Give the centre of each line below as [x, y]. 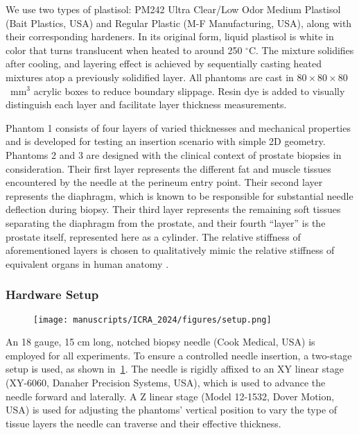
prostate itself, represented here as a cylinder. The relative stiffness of [153, 236]
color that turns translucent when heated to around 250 [124, 50]
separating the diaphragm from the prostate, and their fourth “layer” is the [166, 222]
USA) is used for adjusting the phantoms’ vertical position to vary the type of [172, 410]
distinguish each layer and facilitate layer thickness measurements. [146, 104]
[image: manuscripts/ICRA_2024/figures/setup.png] [152, 319]
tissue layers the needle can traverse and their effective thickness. [143, 423]
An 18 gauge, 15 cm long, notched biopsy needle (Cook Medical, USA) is [160, 342]
